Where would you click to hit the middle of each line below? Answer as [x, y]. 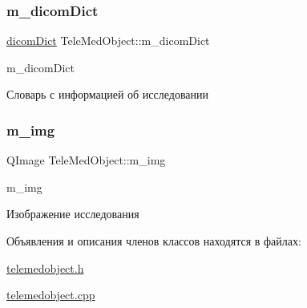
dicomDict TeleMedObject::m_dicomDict [108, 41]
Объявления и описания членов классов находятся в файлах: [154, 241]
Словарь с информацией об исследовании [108, 94]
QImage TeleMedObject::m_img [86, 160]
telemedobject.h [45, 267]
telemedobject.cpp [51, 295]
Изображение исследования [73, 214]
